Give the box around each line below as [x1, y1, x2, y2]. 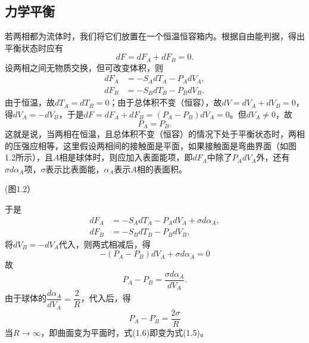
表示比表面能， [45, 162, 104, 175]
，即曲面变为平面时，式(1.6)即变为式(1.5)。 [40, 326, 208, 338]
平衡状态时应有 [5, 41, 63, 54]
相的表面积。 [137, 162, 187, 175]
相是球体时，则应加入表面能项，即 [59, 151, 193, 163]
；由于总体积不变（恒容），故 [109, 96, 222, 109]
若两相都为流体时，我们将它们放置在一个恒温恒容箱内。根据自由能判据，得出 [5, 30, 305, 42]
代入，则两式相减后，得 [58, 237, 151, 250]
